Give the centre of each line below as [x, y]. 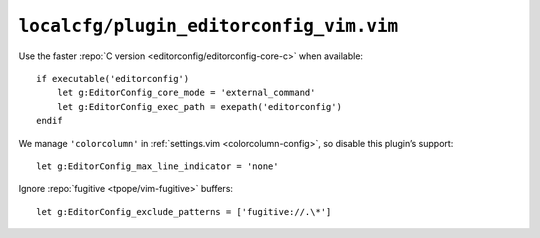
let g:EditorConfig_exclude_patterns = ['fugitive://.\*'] [184, 211]
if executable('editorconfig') [113, 78]
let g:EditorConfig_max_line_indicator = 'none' [157, 166]
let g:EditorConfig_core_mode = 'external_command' [186, 93]
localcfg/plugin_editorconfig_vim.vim [208, 26]
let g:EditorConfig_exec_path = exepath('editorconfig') [199, 106]
